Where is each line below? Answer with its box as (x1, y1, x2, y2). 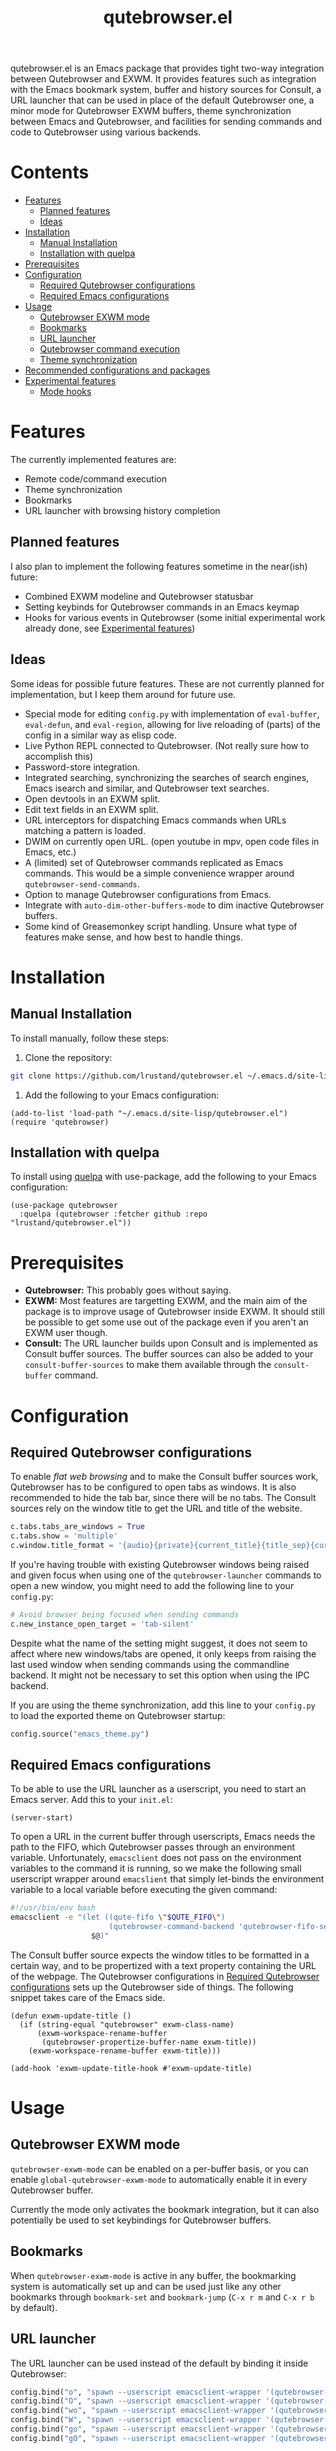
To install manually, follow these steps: (10, 1032, 170, 1044)
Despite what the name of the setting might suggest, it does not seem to (10, 1637, 308, 1649)
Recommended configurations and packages (24, 364, 211, 376)
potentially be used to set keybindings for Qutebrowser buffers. (10, 2214, 272, 2226)
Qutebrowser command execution (39, 343, 180, 355)
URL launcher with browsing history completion (24, 505, 221, 517)
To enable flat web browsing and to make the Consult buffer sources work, (10, 1471, 319, 1483)
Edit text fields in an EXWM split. (24, 803, 159, 815)
